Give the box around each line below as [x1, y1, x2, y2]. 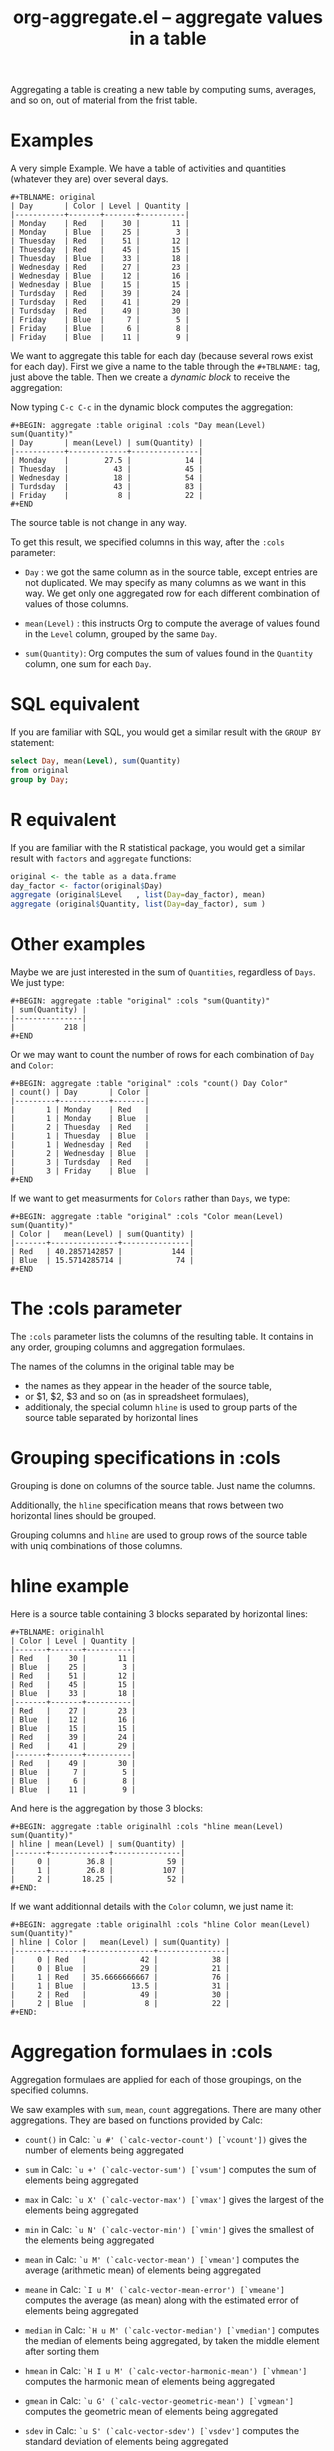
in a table [129, 27, 207, 50]
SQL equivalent [10, 693, 140, 716]
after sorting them [24, 2345, 100, 2357]
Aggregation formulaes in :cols [10, 2041, 273, 2063]
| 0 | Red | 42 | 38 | [10, 1954, 230, 1965]
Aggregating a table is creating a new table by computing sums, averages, [10, 84, 317, 96]
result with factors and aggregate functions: [10, 852, 192, 864]
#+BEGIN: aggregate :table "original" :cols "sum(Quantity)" [10, 996, 271, 1006]
